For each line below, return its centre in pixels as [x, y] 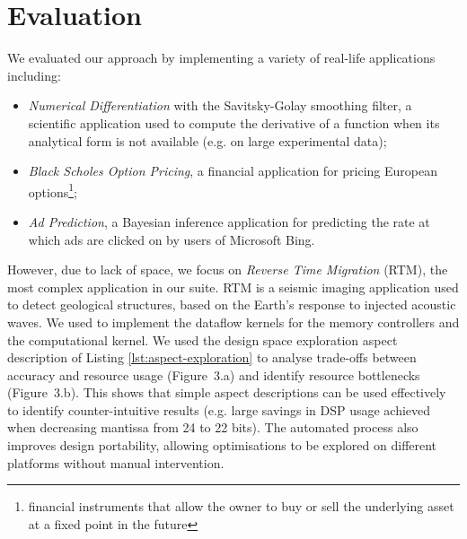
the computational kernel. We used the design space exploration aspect [203, 339]
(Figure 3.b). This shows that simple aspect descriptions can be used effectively [227, 392]
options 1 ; [53, 190]
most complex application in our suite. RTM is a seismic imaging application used [233, 287]
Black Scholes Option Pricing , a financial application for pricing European [233, 171]
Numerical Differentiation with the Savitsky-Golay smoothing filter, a [220, 105]
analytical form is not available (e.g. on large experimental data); [207, 140]
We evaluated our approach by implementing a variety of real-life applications [221, 58]
